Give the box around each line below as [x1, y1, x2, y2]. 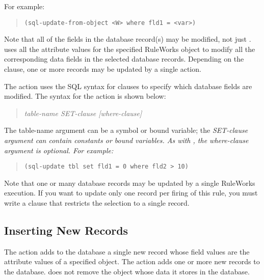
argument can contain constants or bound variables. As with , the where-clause [4, 135, 249, 145]
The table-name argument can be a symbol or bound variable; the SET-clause [4, 125, 248, 135]
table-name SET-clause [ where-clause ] [24, 107, 142, 118]
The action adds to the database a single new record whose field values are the [4, 246, 250, 257]
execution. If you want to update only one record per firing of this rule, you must [4, 187, 258, 198]
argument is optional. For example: [4, 145, 114, 155]
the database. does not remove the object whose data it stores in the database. [4, 266, 250, 277]
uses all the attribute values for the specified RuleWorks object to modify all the [4, 43, 255, 54]
